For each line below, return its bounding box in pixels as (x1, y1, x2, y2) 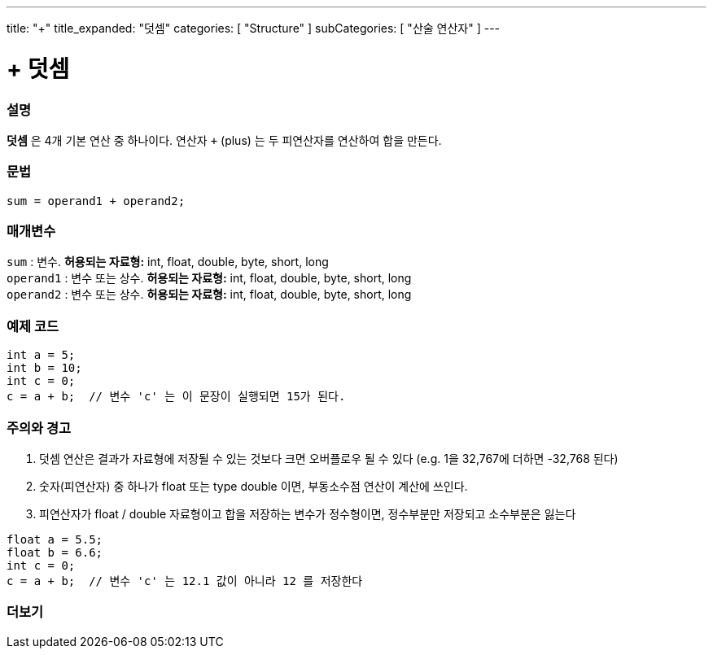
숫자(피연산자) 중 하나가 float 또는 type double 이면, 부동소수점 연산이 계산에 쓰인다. (39, 478, 468, 493)
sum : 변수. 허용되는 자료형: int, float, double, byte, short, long (7, 255, 329, 269)
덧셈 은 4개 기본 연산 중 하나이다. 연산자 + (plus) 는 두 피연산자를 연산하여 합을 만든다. (7, 133, 442, 147)
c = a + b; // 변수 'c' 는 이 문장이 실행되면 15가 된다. (7, 390, 346, 404)
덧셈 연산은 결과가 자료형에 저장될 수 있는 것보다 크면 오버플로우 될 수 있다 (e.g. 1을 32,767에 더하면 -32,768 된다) (39, 451, 619, 465)
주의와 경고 (7, 419, 72, 436)
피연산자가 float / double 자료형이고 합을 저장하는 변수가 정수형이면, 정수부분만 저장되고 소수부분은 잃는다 (39, 506, 576, 521)
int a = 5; (7, 348, 76, 362)
